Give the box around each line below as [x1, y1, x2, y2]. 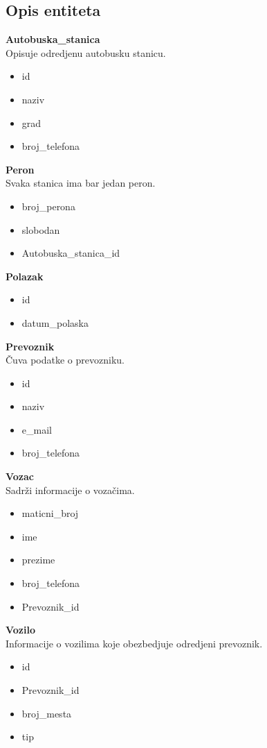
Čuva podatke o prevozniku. [6, 352, 125, 367]
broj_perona [21, 198, 75, 213]
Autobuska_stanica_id [21, 246, 120, 260]
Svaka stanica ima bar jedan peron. [6, 176, 156, 190]
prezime [21, 552, 55, 567]
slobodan [21, 222, 60, 237]
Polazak [6, 269, 44, 283]
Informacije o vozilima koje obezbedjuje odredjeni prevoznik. [6, 636, 263, 650]
